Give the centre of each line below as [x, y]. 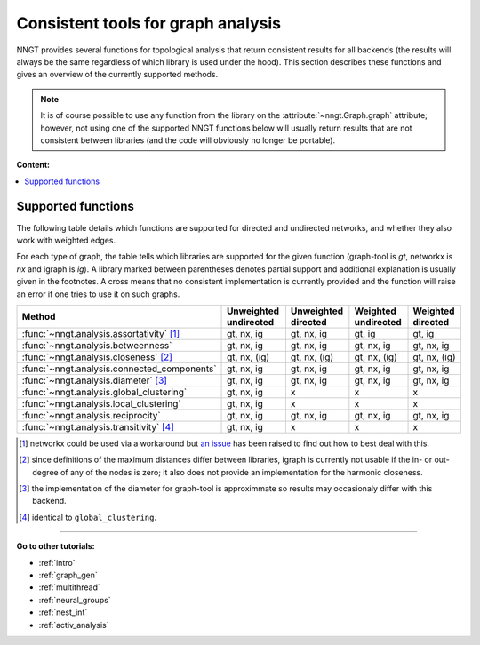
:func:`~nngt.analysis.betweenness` [97, 345]
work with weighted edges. [66, 240]
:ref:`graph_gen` [68, 575]
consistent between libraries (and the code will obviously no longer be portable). [188, 140]
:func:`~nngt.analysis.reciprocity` [91, 415]
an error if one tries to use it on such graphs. [98, 294]
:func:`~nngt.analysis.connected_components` [119, 369]
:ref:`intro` [57, 562]
